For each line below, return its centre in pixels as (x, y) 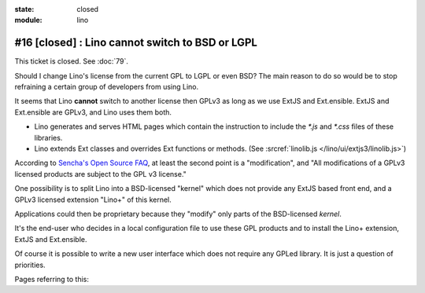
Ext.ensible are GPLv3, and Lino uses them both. (93, 112)
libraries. (48, 137)
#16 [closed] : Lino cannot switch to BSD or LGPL (136, 43)
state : (24, 9)
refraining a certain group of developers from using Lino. (107, 87)
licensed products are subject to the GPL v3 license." (100, 174)
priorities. (30, 265)
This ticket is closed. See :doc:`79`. (72, 61)
